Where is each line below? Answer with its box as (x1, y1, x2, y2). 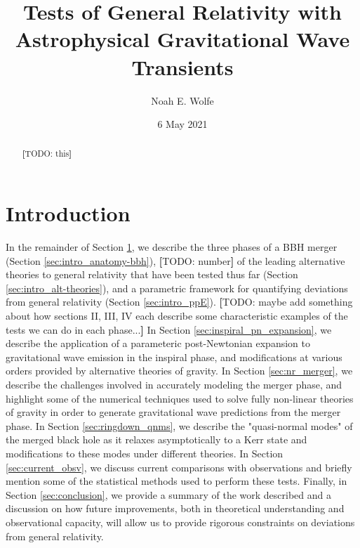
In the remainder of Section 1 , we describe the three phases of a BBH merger (6, 240, 338, 254)
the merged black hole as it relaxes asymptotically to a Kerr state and (6, 432, 307, 447)
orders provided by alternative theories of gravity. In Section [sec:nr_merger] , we (6, 363, 353, 378)
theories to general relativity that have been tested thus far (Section (6, 267, 298, 282)
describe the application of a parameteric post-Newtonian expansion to (6, 336, 310, 351)
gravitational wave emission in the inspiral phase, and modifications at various (6, 349, 342, 364)
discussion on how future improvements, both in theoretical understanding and (6, 501, 345, 516)
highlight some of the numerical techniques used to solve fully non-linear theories (6, 391, 354, 405)
